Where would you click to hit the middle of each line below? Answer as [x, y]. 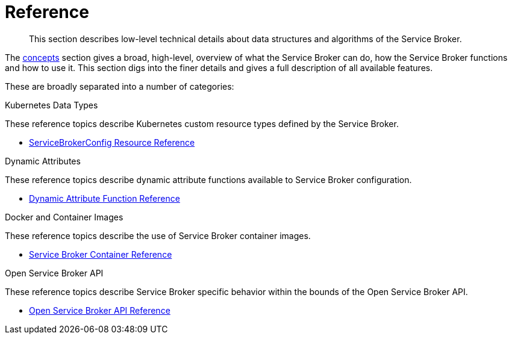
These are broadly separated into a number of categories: [120, 86]
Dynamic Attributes [43, 161]
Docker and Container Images [64, 217]
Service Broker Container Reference [101, 254]
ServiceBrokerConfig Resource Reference [112, 142]
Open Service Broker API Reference [100, 310]
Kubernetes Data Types [52, 105]
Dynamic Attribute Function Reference [105, 198]
